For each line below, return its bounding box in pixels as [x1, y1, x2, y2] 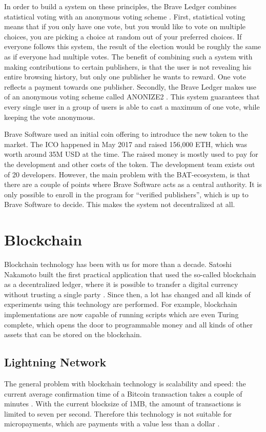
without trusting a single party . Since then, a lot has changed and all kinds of [4, 289, 251, 299]
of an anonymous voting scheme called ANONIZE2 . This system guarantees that [4, 91, 260, 102]
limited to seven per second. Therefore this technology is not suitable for [4, 408, 232, 419]
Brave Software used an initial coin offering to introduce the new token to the [4, 129, 248, 139]
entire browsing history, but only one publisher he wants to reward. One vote [4, 71, 246, 82]
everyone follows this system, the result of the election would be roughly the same [4, 41, 261, 52]
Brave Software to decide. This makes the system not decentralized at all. [4, 199, 235, 210]
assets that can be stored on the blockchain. [4, 329, 142, 340]
